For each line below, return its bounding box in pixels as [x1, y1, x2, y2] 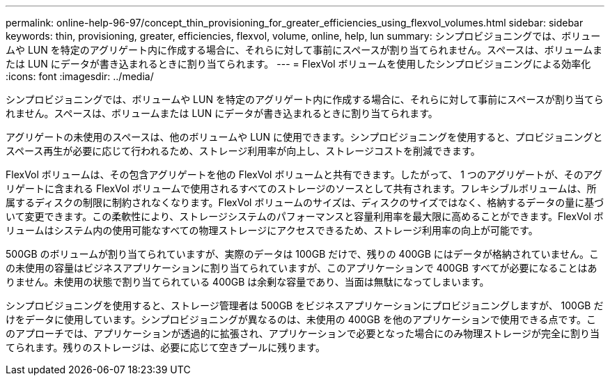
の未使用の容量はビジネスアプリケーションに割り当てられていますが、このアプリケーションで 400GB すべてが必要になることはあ [6, 262, 597, 274]
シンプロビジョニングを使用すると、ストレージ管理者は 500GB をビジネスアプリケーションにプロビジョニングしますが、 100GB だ [6, 300, 604, 311]
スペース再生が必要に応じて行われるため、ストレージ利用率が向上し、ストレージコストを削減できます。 [6, 145, 480, 157]
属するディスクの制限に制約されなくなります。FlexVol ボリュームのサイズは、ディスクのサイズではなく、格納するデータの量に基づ [6, 196, 604, 208]
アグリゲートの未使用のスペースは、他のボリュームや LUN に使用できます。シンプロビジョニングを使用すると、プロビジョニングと [6, 131, 603, 143]
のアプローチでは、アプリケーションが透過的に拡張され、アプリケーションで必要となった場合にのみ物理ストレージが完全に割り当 [6, 327, 600, 339]
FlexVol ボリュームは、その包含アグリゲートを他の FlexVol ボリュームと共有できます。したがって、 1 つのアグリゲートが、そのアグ [6, 169, 603, 180]
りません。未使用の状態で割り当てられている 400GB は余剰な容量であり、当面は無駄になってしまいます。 [6, 276, 490, 288]
